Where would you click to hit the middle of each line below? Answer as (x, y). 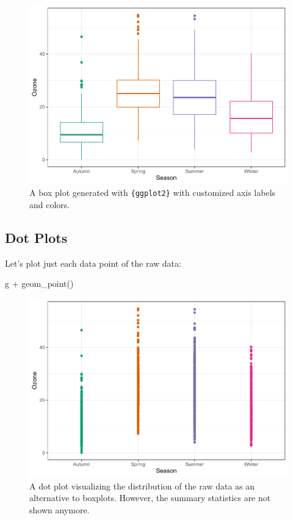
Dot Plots (36, 237)
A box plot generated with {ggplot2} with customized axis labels (153, 193)
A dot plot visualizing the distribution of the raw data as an (142, 486)
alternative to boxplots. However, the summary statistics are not (150, 498)
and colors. (50, 204)
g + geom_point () (39, 283)
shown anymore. (60, 510)
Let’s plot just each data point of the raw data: (93, 263)
